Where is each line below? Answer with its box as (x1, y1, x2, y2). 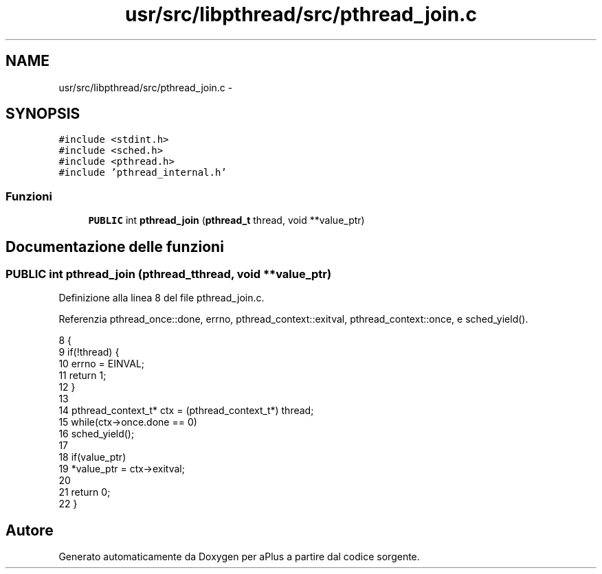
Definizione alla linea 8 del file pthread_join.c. (58, 292, 265, 304)
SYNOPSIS (5, 105, 80, 123)
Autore (5, 521, 54, 539)
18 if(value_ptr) (58, 451, 126, 463)
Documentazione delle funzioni (5, 238, 224, 255)
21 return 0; (58, 486, 111, 498)
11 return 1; (58, 369, 107, 382)
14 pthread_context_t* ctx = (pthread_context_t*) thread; (58, 404, 314, 417)
